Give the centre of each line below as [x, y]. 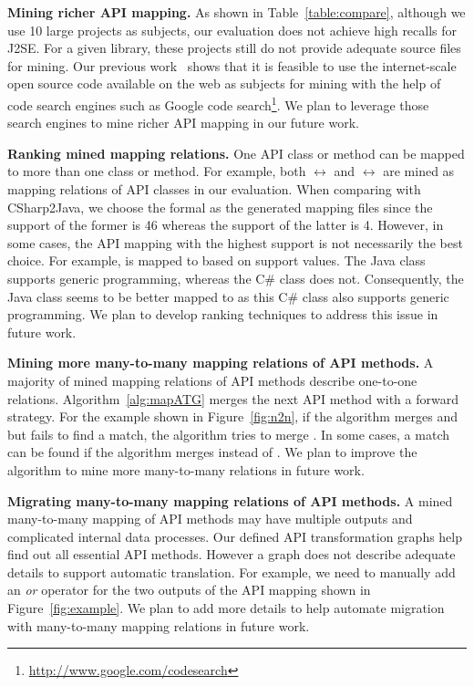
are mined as [419, 171]
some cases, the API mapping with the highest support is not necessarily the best [235, 242]
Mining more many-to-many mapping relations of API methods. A [221, 363]
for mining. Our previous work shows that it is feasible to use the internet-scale [232, 65]
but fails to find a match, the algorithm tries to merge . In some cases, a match [228, 434]
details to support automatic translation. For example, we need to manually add [232, 572]
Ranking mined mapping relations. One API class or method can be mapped [236, 153]
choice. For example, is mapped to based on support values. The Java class [216, 260]
